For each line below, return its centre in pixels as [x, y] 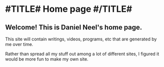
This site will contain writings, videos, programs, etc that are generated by [81, 39]
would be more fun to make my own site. [47, 59]
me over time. [19, 44]
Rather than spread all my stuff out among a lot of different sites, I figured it [82, 54]
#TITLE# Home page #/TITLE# [69, 9]
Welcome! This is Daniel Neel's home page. [74, 27]
